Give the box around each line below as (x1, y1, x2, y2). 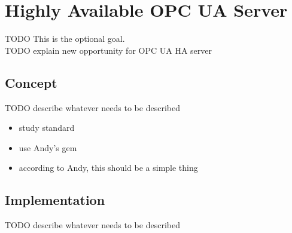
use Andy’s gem (19, 141, 77, 154)
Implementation (5, 191, 105, 209)
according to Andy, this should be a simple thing (19, 161, 198, 174)
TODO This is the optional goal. (5, 32, 125, 45)
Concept (5, 73, 57, 91)
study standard (19, 121, 75, 134)
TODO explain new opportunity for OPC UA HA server (5, 44, 212, 56)
